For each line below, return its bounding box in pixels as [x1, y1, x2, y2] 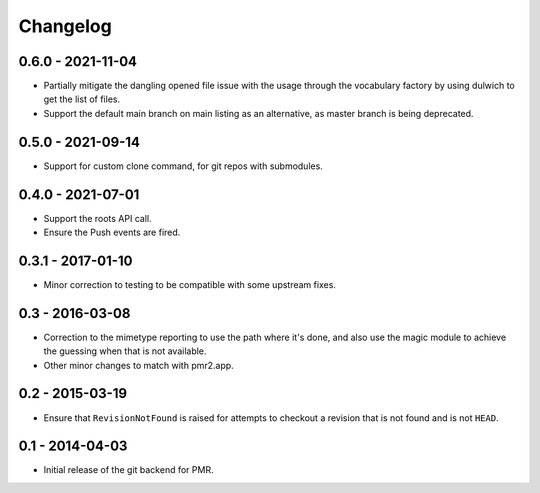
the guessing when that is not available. [43, 345, 207, 357]
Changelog [18, 15, 112, 37]
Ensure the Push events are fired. [43, 226, 181, 239]
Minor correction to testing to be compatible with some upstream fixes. [43, 278, 337, 290]
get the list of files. [43, 93, 120, 105]
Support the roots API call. [43, 212, 152, 224]
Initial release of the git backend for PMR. [43, 464, 214, 476]
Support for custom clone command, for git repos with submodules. [43, 160, 324, 172]
